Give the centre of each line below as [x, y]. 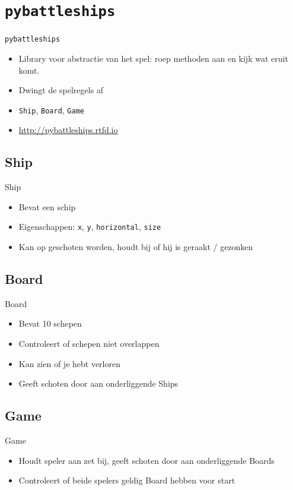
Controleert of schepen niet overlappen [89, 343]
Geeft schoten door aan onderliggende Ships [98, 383]
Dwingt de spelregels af [61, 90]
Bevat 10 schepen [50, 323]
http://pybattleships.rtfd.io [68, 130]
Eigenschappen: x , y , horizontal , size [90, 227]
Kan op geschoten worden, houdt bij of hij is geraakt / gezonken [136, 246]
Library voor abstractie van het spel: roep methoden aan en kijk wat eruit [153, 58]
